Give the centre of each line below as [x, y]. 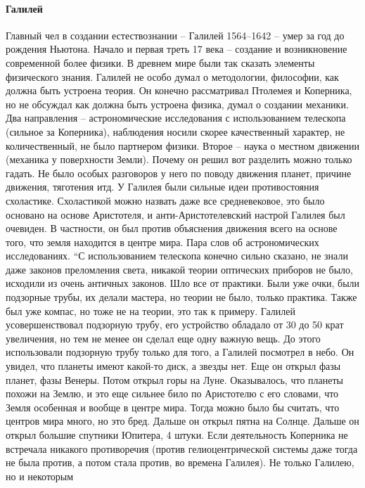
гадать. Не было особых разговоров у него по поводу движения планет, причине [179, 173]
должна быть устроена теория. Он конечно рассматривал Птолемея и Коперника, [179, 90]
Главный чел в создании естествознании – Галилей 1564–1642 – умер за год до [175, 35]
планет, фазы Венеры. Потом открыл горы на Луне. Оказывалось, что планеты [174, 379]
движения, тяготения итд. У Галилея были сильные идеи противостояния [162, 187]
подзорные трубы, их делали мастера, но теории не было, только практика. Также [181, 297]
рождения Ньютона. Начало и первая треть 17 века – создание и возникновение [177, 49]
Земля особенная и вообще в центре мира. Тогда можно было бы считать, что [173, 407]
